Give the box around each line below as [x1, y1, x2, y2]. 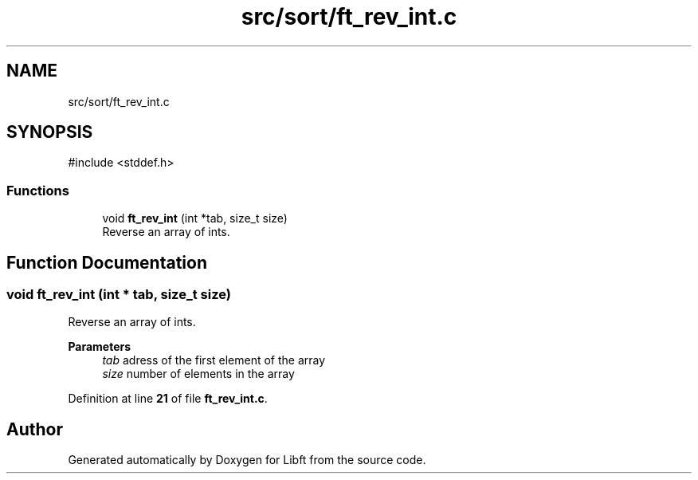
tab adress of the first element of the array [102, 353, 326, 368]
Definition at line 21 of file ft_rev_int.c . [68, 391, 268, 406]
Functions [6, 182, 69, 199]
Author [6, 419, 63, 439]
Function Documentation [6, 252, 207, 273]
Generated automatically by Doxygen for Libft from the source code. [68, 453, 426, 467]
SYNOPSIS [6, 122, 93, 143]
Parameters [68, 340, 131, 354]
